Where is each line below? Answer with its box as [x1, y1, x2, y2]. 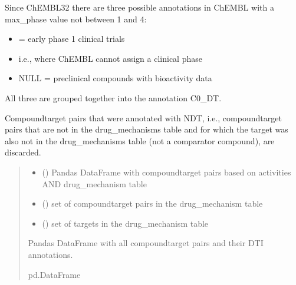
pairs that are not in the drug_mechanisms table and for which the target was [5, 123, 288, 135]
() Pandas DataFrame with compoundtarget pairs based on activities [42, 165, 291, 178]
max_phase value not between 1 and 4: [5, 12, 147, 25]
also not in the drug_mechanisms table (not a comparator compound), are [5, 134, 275, 147]
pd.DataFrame [28, 268, 81, 280]
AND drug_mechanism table [42, 177, 147, 190]
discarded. [5, 146, 41, 158]
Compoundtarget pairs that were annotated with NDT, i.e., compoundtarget [5, 111, 282, 124]
